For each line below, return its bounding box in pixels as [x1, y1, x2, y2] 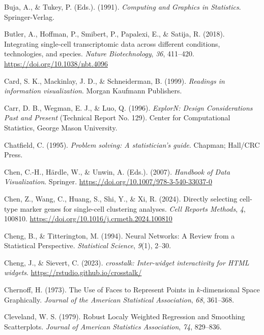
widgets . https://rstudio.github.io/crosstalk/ [4, 267, 142, 278]
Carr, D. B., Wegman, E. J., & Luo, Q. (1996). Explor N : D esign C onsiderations [4, 102, 253, 113]
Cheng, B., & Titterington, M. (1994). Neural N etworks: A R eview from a [4, 230, 235, 241]
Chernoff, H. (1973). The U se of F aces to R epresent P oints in [4, 284, 194, 295]
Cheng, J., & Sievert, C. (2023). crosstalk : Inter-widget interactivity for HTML [4, 257, 249, 267]
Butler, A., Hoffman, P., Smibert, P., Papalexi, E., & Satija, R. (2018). [4, 28, 225, 39]
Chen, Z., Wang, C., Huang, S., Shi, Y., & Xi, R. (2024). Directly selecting [4, 193, 238, 204]
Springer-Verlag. [4, 11, 54, 22]
